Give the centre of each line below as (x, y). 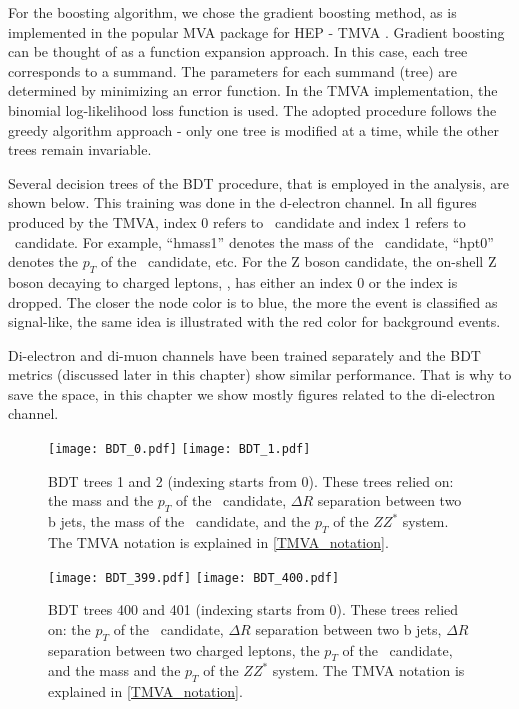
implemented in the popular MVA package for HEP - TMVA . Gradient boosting (256, 31)
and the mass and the (114, 670)
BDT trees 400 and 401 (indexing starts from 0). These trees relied (253, 609)
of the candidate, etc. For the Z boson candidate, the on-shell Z (298, 261)
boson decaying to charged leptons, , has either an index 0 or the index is (233, 281)
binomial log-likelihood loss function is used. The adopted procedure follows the (252, 109)
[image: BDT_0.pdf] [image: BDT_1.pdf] (179, 449)
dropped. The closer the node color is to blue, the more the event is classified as (253, 301)
